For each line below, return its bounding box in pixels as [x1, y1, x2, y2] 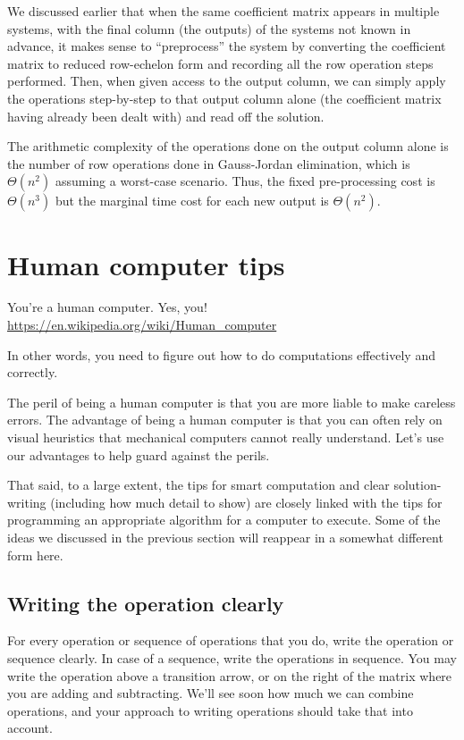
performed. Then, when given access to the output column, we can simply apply [7, 71, 446, 90]
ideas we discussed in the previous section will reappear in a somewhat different [7, 528, 443, 546]
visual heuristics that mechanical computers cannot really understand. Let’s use [7, 428, 444, 447]
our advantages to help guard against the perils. [7, 445, 270, 464]
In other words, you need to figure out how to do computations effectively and [7, 345, 435, 364]
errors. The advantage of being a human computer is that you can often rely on [7, 410, 443, 429]
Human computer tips [7, 246, 285, 282]
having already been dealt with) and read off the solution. [7, 106, 325, 125]
